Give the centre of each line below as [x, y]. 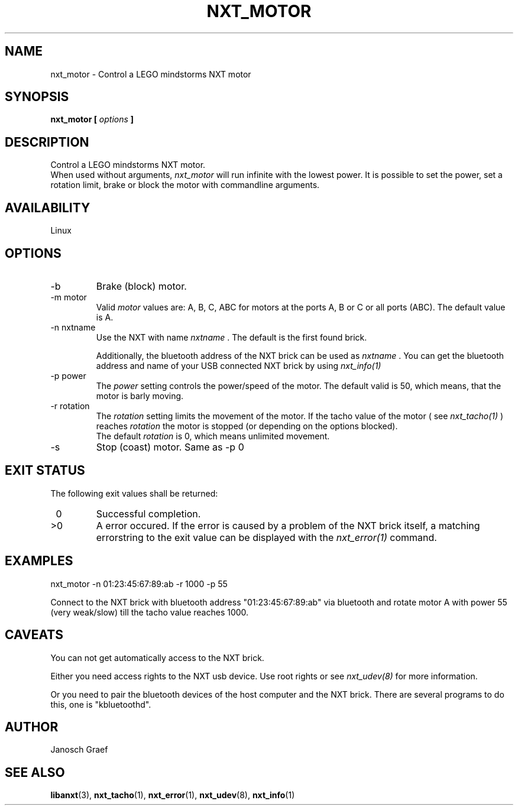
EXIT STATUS [45, 471]
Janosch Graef [79, 750]
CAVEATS [34, 635]
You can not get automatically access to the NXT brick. [157, 657]
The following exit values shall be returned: [134, 493]
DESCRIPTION [47, 142]
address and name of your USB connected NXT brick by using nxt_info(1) [239, 365]
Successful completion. [148, 513]
